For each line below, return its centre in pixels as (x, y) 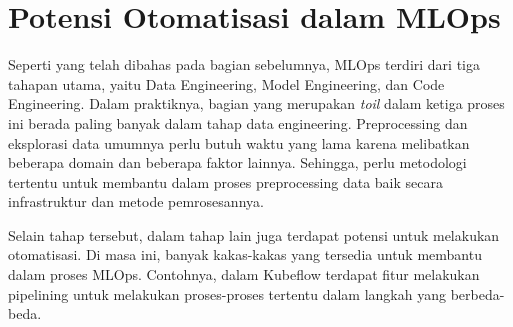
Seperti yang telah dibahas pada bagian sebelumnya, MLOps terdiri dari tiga (244, 64)
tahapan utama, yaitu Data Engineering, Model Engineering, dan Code (226, 83)
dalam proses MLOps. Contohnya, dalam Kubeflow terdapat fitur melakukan (244, 274)
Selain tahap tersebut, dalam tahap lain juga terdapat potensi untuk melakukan (254, 234)
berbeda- (477, 293)
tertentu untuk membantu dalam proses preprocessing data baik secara (225, 181)
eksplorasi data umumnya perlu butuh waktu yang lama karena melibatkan (239, 142)
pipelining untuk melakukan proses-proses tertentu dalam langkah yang (227, 293)
